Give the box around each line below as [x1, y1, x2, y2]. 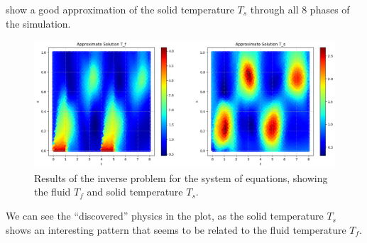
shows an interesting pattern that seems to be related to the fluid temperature [6, 222, 346, 237]
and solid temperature [87, 184, 183, 199]
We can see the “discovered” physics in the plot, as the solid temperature [6, 208, 324, 223]
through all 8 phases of [250, 2, 350, 16]
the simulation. [6, 16, 71, 30]
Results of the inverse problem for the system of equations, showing [34, 170, 328, 185]
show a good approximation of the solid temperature [6, 2, 234, 16]
